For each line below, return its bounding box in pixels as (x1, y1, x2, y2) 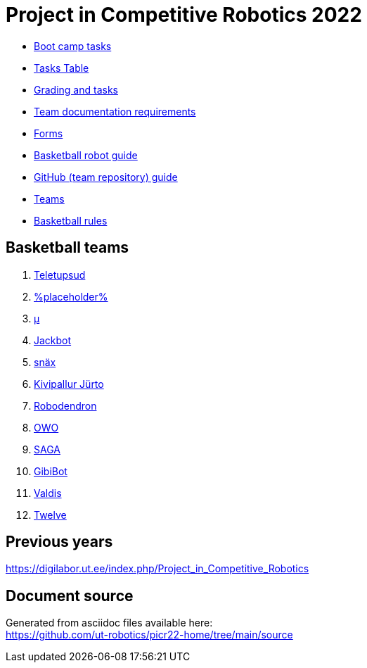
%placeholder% (34, 290, 108, 303)
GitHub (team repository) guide (34, 170, 178, 183)
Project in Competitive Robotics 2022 (6, 3, 362, 27)
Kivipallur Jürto (34, 377, 104, 390)
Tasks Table (34, 61, 89, 74)
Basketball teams (6, 239, 129, 257)
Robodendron (34, 399, 97, 412)
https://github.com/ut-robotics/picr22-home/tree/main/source (6, 629, 293, 641)
